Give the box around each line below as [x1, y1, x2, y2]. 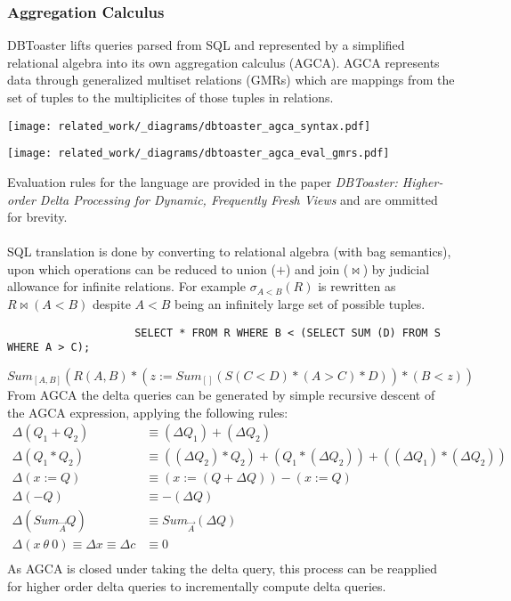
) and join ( [285, 259, 349, 278]
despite [93, 295, 131, 313]
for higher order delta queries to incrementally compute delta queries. [7, 576, 386, 595]
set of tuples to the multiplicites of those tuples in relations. [7, 88, 334, 106]
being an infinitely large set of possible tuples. [174, 295, 426, 313]
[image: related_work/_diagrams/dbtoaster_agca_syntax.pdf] [7, 119, 371, 133]
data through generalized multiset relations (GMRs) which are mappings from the [7, 70, 455, 89]
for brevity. [7, 207, 68, 226]
